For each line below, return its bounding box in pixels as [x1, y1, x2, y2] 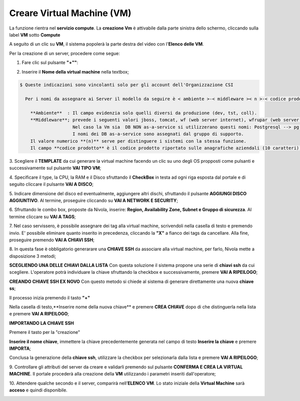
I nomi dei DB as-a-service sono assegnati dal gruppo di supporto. [72, 131, 244, 137]
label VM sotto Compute [9, 32, 60, 38]
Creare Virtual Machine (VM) [9, 8, 131, 19]
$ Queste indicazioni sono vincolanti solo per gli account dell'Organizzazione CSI [19, 82, 233, 88]
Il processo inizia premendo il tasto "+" [9, 294, 90, 300]
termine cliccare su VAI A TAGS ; [9, 213, 76, 220]
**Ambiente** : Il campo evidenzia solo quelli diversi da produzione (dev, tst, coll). [30, 110, 257, 116]
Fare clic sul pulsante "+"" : [21, 60, 78, 66]
